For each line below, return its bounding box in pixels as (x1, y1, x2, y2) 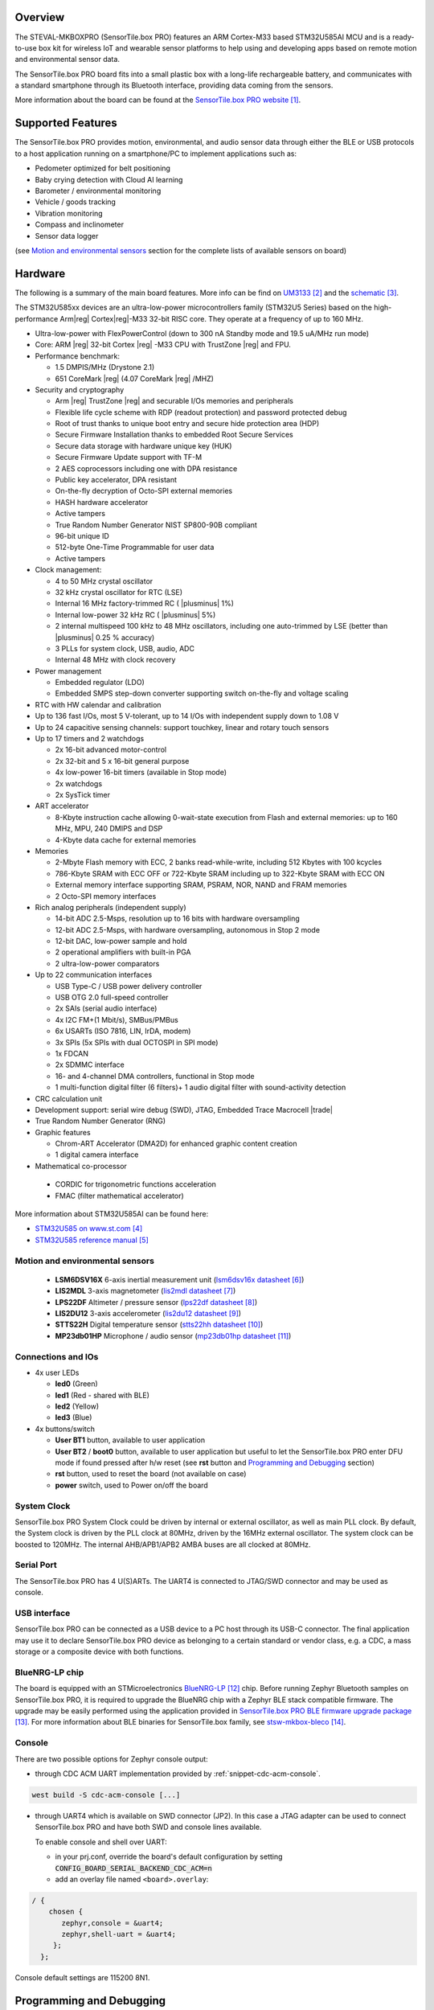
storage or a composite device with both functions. (14, 1647, 184, 1656)
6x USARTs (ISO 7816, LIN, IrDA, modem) (55, 1026, 191, 1036)
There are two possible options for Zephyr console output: (14, 1754, 208, 1764)
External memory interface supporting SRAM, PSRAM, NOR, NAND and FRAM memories (55, 880, 347, 890)
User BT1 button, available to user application (55, 1435, 206, 1445)
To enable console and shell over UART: (35, 1837, 168, 1847)
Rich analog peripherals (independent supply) (35, 902, 186, 912)
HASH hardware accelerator (55, 497, 149, 507)
